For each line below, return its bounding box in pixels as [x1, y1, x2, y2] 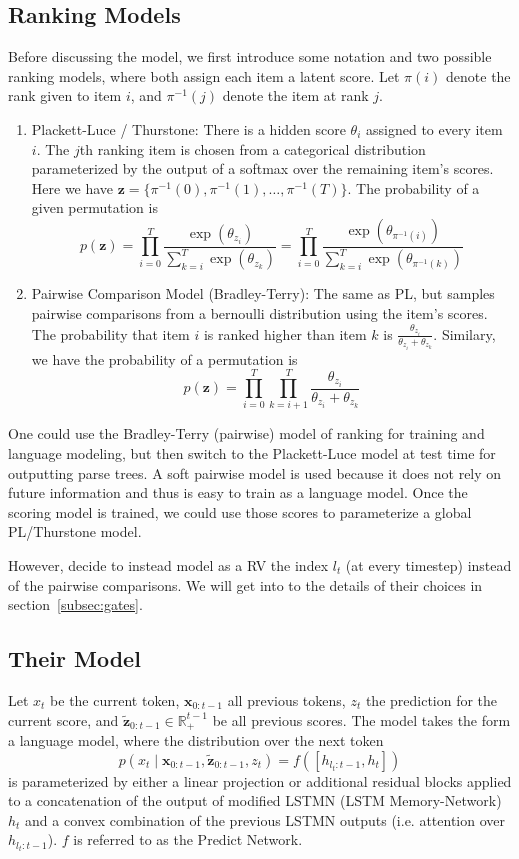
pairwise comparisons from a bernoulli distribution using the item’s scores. [31, 302, 488, 323]
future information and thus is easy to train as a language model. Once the [8, 482, 468, 503]
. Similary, [433, 323, 496, 344]
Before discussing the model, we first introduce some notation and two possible [8, 46, 492, 67]
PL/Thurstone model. [8, 521, 142, 542]
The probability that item [31, 323, 190, 344]
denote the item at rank [222, 85, 369, 106]
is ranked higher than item [203, 323, 367, 344]
